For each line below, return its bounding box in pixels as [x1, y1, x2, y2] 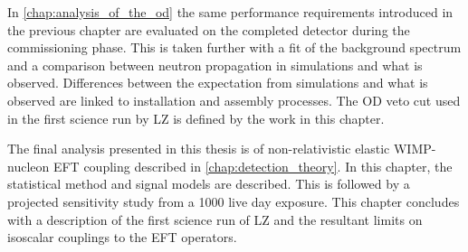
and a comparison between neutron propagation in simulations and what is [7, 55, 423, 74]
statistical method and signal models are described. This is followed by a [7, 174, 410, 193]
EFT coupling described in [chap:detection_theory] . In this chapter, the [53, 156, 453, 175]
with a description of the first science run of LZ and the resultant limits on [7, 210, 423, 229]
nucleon [7, 156, 50, 175]
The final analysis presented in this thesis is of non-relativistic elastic [7, 139, 390, 158]
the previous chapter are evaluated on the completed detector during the [7, 20, 410, 39]
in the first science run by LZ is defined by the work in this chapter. [7, 108, 385, 127]
